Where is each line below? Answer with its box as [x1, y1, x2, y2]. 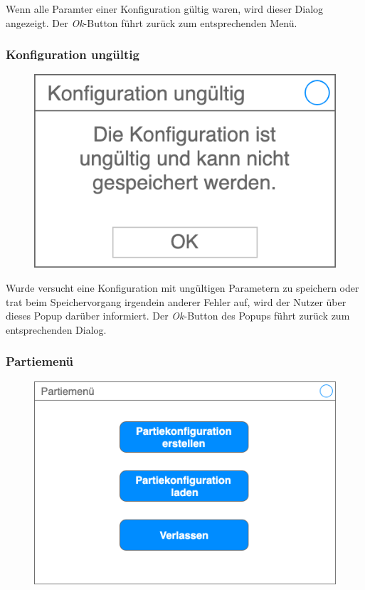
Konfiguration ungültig [6, 46, 139, 63]
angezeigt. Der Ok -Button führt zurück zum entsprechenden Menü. [6, 15, 297, 30]
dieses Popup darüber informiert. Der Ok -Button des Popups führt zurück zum [6, 308, 350, 323]
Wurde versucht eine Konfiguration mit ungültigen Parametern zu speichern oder [6, 280, 359, 295]
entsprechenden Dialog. [6, 322, 107, 337]
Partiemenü [6, 352, 74, 370]
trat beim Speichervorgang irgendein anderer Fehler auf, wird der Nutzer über [6, 294, 347, 309]
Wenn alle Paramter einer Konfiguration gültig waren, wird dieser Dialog [6, 1, 324, 16]
